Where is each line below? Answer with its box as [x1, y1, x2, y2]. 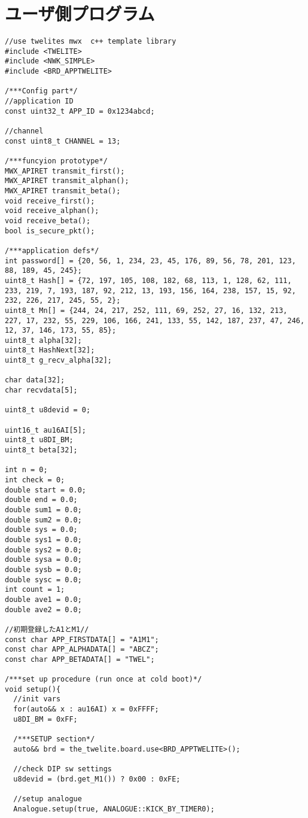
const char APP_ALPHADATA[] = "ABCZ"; [5, 645, 159, 654]
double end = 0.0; [5, 495, 78, 504]
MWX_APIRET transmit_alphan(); [5, 177, 129, 186]
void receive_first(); [5, 196, 95, 205]
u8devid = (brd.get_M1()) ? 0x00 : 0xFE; [13, 774, 181, 783]
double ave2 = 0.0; [5, 605, 82, 614]
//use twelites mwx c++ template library [5, 37, 176, 46]
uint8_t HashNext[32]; [5, 346, 95, 355]
